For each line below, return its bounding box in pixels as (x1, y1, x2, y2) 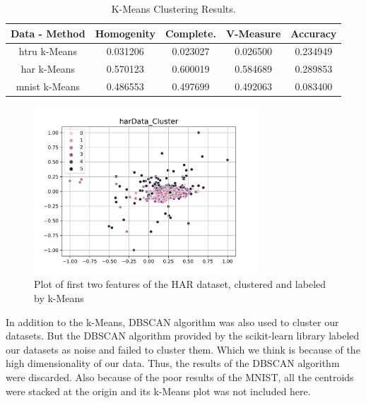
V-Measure (225, 25, 281, 40)
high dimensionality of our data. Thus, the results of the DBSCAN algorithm (6, 356, 340, 371)
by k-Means (34, 291, 84, 305)
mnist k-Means (16, 79, 81, 94)
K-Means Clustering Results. (111, 1, 236, 16)
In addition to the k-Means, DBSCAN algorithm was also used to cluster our (6, 314, 339, 329)
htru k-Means (18, 44, 77, 59)
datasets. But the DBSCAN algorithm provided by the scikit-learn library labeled (6, 328, 360, 343)
